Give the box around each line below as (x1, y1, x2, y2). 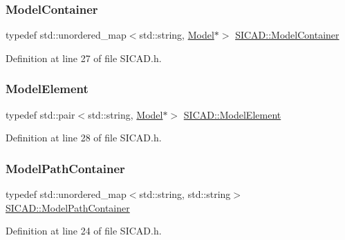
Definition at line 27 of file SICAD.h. (6, 50, 162, 65)
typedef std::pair (6, 107, 75, 121)
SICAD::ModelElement (183, 107, 281, 121)
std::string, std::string (139, 187, 231, 201)
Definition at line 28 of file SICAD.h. (6, 130, 162, 145)
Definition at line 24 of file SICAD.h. (6, 223, 162, 238)
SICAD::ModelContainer (235, 28, 339, 42)
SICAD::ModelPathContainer (6, 200, 130, 214)
